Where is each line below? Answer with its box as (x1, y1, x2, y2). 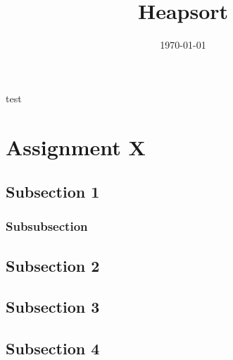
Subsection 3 (6, 296, 100, 318)
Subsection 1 (6, 181, 100, 203)
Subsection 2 (6, 254, 100, 276)
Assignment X (6, 132, 146, 161)
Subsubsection (6, 217, 88, 235)
